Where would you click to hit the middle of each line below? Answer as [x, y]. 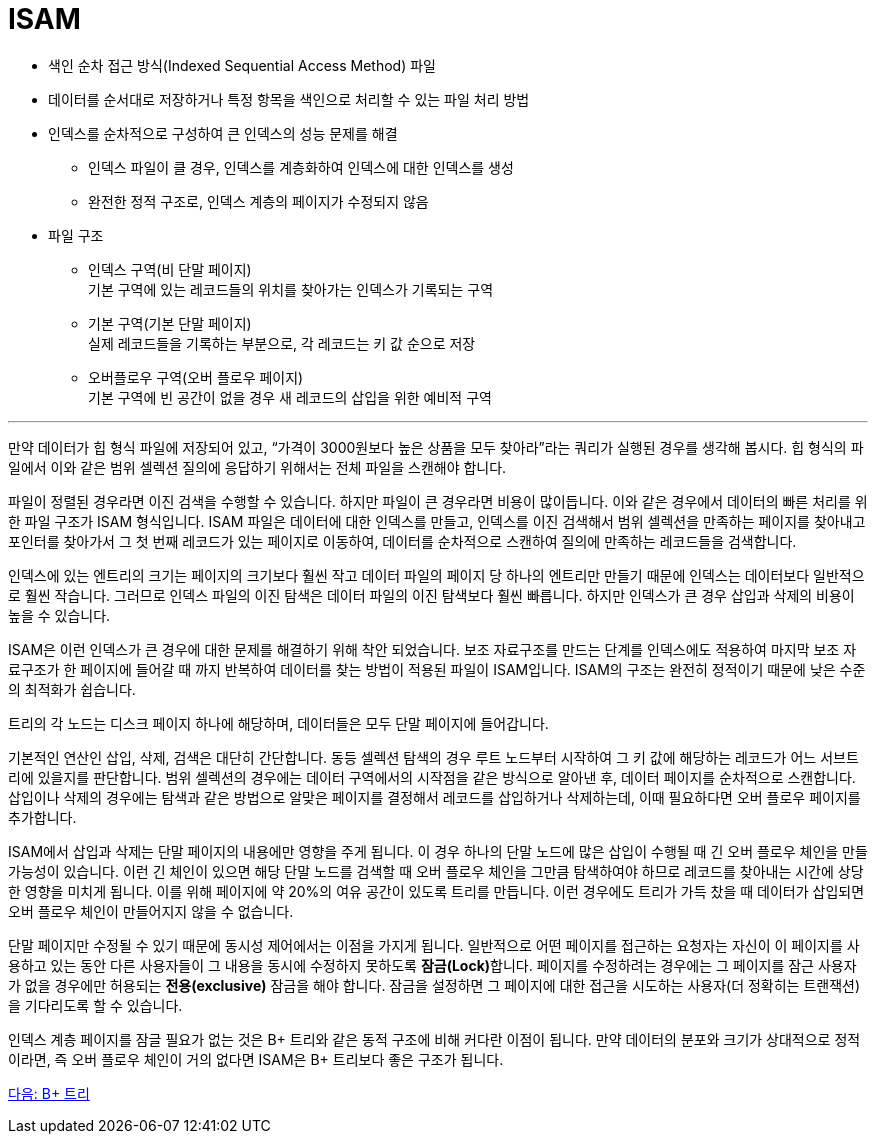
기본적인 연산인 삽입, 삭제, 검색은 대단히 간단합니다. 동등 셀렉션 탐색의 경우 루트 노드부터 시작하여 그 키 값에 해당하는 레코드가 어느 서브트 [433, 757]
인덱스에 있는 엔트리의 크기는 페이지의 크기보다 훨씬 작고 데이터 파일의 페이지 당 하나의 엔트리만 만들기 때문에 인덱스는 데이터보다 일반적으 [436, 575]
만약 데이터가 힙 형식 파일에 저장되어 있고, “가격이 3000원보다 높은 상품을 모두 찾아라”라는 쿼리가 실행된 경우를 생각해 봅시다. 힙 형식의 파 [436, 447]
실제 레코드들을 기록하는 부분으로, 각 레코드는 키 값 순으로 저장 [282, 343]
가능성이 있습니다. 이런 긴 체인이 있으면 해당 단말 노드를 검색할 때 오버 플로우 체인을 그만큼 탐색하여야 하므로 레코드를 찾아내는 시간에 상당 [436, 871]
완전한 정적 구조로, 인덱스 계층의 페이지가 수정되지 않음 [258, 201]
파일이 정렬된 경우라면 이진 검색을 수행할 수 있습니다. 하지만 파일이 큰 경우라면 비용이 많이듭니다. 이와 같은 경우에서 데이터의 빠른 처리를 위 [438, 501]
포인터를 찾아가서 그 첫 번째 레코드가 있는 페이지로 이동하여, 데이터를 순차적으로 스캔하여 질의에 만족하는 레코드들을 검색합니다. [402, 541]
